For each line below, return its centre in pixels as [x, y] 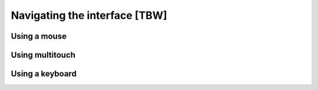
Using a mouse [39, 36]
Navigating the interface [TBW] [89, 15]
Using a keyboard [44, 74]
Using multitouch [43, 55]
